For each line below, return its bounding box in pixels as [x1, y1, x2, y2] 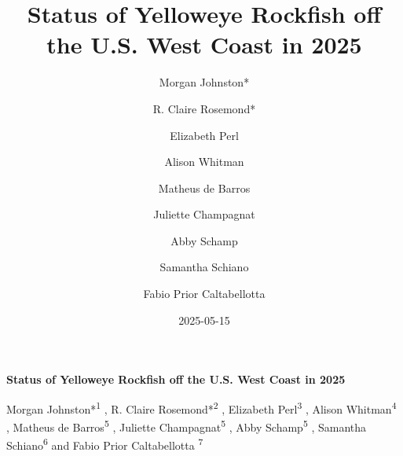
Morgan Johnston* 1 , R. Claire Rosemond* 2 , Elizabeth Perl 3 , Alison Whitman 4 [6, 398, 397, 417]
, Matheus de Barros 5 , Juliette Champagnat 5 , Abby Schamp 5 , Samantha [6, 417, 367, 435]
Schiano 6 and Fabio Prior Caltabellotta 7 [6, 435, 203, 453]
